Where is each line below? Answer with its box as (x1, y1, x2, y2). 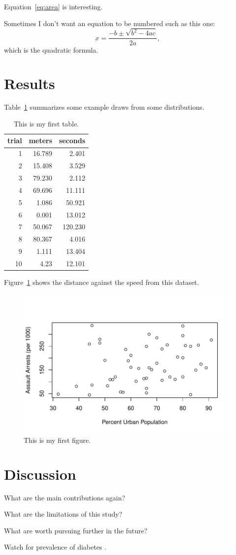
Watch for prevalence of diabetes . (4, 542, 107, 552)
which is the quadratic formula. (4, 44, 98, 55)
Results (4, 73, 55, 93)
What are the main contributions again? (4, 492, 125, 502)
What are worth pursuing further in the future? (4, 525, 147, 535)
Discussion (4, 463, 76, 484)
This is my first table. (13, 118, 79, 128)
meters (29, 135, 53, 146)
